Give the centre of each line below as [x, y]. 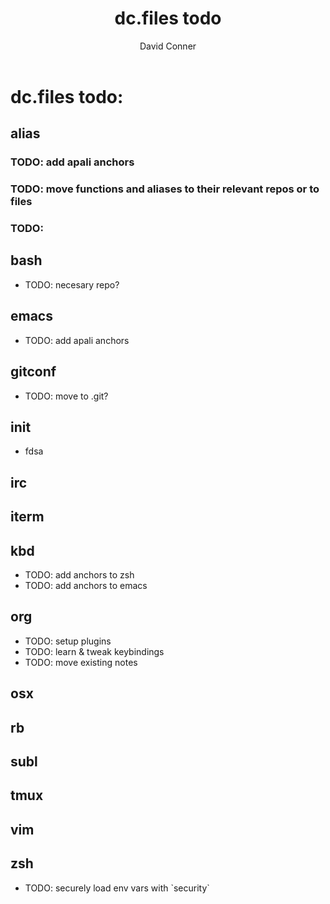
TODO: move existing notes [81, 662]
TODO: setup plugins [68, 641]
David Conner [168, 46]
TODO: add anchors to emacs [86, 585]
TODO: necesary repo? [72, 284]
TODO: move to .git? [66, 396]
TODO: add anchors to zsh [79, 574]
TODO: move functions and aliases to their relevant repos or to [165, 189]
